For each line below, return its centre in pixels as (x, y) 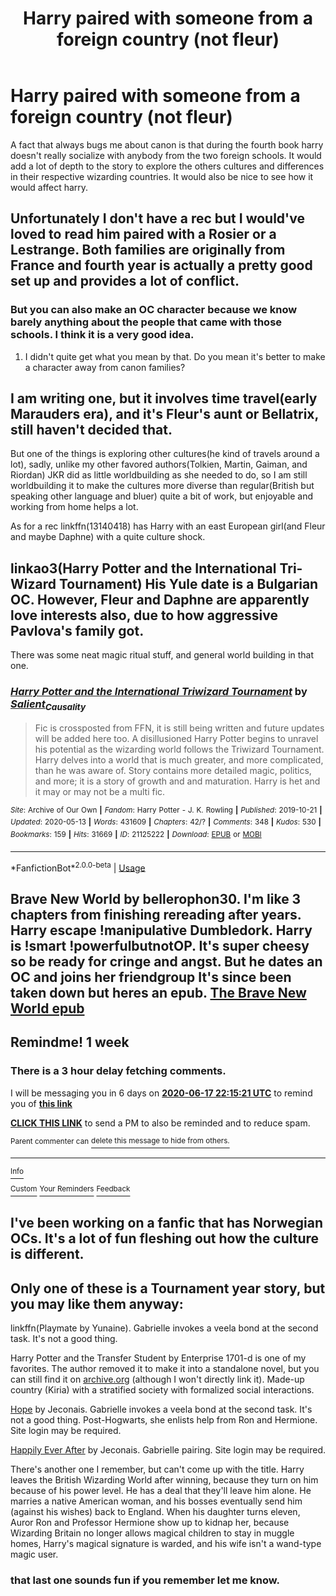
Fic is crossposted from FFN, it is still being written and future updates (179, 728)
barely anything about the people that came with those (146, 322)
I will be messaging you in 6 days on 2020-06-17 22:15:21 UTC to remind (161, 1093)
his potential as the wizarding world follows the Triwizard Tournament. (179, 749)
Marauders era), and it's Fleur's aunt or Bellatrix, (164, 414)
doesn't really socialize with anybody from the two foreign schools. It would (166, 155)
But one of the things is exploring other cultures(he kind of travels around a (165, 454)
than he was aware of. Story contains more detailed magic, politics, (173, 770)
